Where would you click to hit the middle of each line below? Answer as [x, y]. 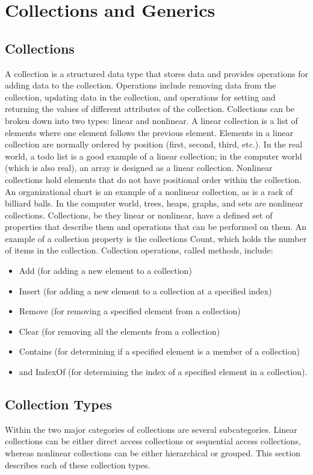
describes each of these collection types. [78, 464]
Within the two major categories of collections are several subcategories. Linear [151, 429]
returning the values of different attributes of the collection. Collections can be [150, 109]
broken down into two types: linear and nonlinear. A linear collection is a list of [151, 120]
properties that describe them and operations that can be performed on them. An [156, 227]
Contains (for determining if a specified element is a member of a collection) [159, 351]
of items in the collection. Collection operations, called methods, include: [139, 250]
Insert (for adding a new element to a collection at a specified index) [145, 290]
